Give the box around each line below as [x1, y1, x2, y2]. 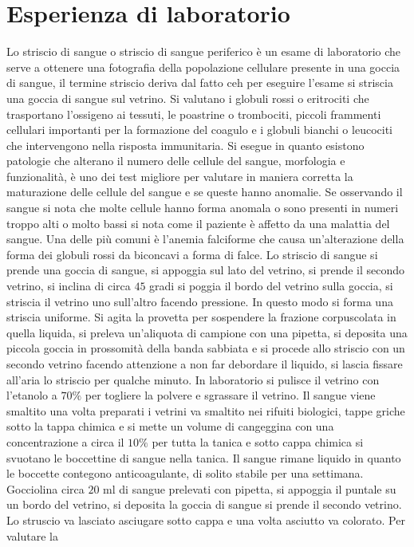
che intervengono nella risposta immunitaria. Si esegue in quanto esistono [6, 136, 365, 153]
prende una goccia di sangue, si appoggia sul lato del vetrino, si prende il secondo [6, 262, 405, 278]
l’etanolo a [6, 387, 57, 403]
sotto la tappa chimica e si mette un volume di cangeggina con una [6, 418, 334, 435]
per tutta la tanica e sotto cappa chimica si [152, 433, 364, 450]
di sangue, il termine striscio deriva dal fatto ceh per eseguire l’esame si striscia [6, 74, 393, 91]
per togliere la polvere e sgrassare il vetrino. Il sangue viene [85, 387, 376, 403]
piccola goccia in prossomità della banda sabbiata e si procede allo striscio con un [6, 340, 405, 356]
